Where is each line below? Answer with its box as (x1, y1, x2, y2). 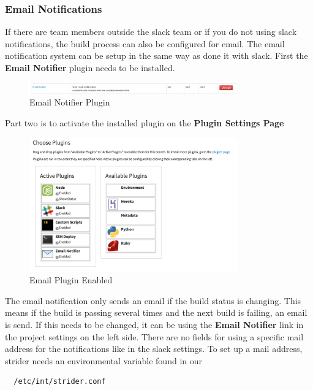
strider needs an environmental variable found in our (5, 354, 202, 367)
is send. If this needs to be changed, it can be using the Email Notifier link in (5, 318, 304, 331)
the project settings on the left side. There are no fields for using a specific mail (5, 330, 304, 343)
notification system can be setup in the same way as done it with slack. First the (5, 49, 308, 62)
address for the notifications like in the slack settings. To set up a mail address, (5, 342, 303, 355)
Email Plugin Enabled (29, 273, 113, 286)
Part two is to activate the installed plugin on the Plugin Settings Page (5, 116, 284, 129)
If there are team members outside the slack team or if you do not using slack (5, 25, 297, 38)
